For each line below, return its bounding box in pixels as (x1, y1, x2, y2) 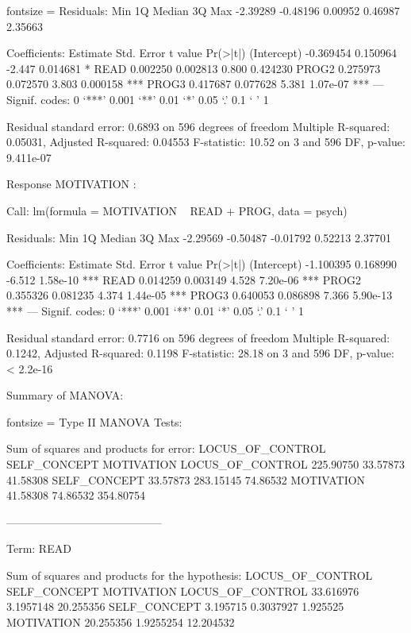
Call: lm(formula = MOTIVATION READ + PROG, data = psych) (6, 202, 348, 218)
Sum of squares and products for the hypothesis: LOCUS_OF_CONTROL (6, 567, 373, 584)
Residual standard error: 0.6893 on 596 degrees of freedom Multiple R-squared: (6, 118, 390, 134)
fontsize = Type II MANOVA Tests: (6, 413, 182, 430)
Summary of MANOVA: (6, 387, 124, 403)
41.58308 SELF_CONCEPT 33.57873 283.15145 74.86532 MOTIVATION (6, 471, 366, 488)
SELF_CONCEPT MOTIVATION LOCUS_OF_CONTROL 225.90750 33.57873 (6, 456, 405, 473)
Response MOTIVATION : (6, 176, 136, 192)
